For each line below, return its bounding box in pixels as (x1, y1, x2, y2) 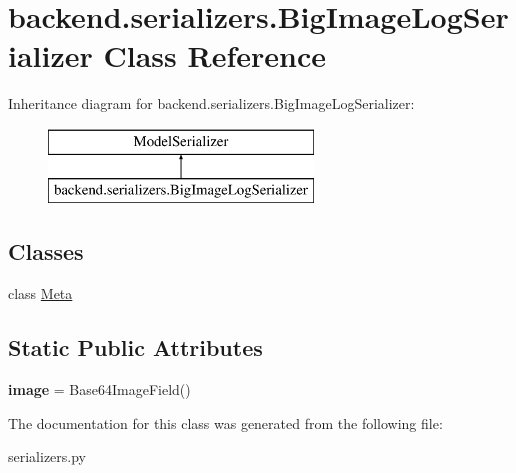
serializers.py (8, 446, 87, 467)
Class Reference (103, 35, 326, 76)
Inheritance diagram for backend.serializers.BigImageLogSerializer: (8, 93, 415, 114)
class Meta (8, 283, 73, 304)
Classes (8, 236, 84, 267)
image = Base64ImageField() (8, 379, 191, 400)
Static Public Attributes (8, 332, 263, 363)
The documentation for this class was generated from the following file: (8, 412, 443, 433)
